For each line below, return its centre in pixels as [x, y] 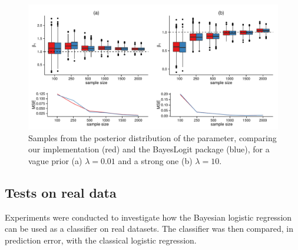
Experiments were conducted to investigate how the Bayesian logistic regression [148, 217]
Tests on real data [61, 192]
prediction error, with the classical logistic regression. [101, 240]
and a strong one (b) [155, 160]
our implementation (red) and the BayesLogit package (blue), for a [149, 149]
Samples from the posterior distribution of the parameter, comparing [153, 137]
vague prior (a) [55, 160]
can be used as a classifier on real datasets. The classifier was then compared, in [149, 229]
